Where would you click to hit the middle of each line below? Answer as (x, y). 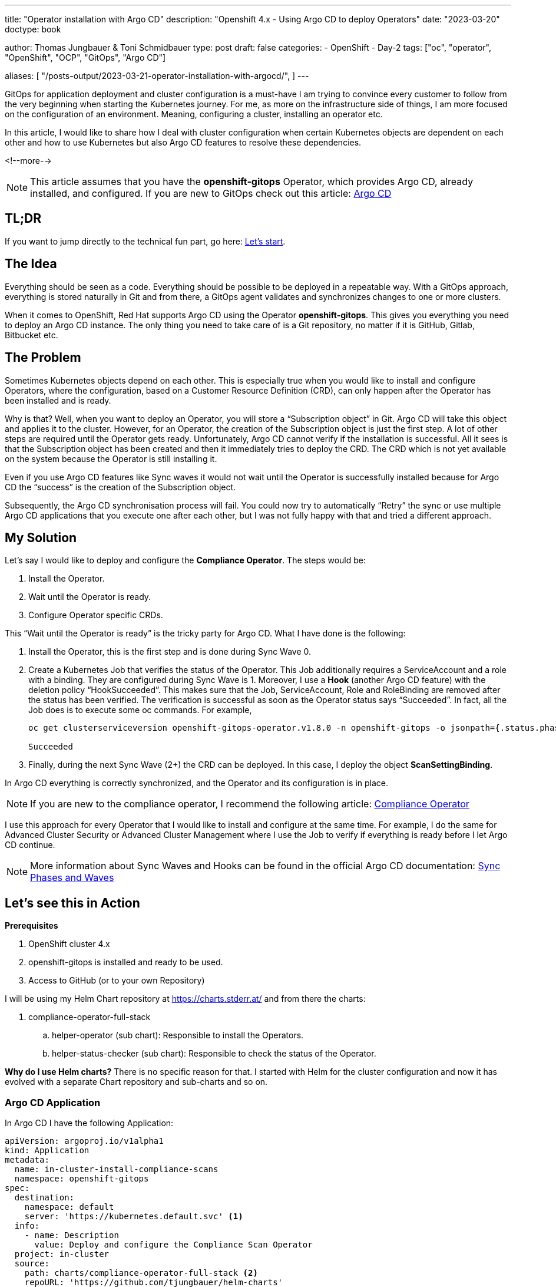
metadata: (27, 1159)
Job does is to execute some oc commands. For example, (140, 710)
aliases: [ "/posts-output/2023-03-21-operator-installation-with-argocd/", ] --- (157, 76)
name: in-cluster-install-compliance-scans (116, 1169)
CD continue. (30, 845)
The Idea (31, 264)
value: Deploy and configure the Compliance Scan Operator (173, 1244)
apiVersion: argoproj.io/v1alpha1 (84, 1141)
